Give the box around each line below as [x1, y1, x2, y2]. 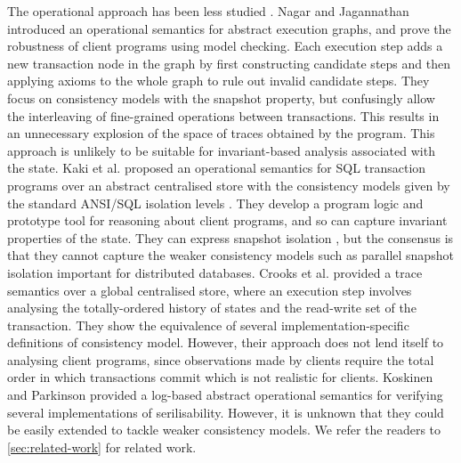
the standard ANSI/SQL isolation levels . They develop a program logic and [7, 193, 424, 212]
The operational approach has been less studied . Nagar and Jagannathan [7, 2, 409, 20]
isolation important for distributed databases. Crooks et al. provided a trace [7, 263, 423, 281]
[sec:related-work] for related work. [7, 437, 197, 456]
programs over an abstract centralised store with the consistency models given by [7, 175, 450, 194]
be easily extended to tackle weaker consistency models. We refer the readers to [7, 420, 441, 439]
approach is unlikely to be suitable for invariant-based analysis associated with [7, 141, 435, 159]
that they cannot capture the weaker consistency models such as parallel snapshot [7, 246, 454, 264]
